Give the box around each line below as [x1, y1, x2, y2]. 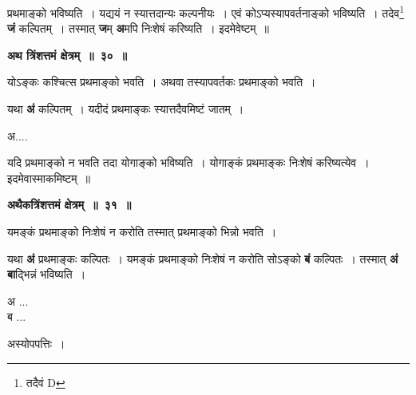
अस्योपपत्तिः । [7, 334, 65, 351]
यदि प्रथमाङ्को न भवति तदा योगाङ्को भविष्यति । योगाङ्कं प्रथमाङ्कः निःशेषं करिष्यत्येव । [7, 154, 370, 171]
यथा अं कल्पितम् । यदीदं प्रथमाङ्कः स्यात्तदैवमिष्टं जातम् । [7, 101, 244, 117]
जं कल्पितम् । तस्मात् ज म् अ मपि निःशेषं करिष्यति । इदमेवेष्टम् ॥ [7, 20, 270, 37]
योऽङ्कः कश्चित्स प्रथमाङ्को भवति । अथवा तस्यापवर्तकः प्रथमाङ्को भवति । [7, 73, 316, 90]
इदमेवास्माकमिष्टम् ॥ [7, 169, 91, 186]
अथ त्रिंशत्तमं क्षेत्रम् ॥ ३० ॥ [7, 46, 128, 63]
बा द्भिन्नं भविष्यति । [7, 266, 86, 282]
